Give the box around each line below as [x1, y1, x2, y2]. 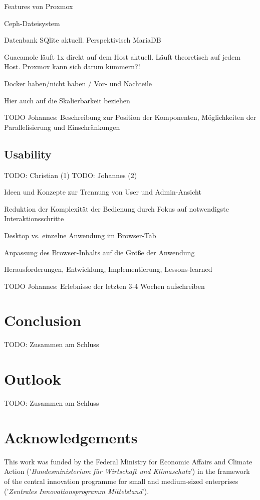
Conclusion [4, 310, 82, 330]
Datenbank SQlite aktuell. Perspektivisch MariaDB [4, 35, 161, 45]
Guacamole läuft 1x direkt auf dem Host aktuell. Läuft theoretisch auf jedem [4, 51, 240, 62]
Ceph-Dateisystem [4, 18, 60, 28]
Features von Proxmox [4, 1, 73, 11]
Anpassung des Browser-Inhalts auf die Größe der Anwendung [4, 247, 195, 257]
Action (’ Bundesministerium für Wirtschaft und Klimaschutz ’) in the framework [4, 466, 250, 476]
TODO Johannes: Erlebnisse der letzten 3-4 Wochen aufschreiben [4, 280, 205, 291]
